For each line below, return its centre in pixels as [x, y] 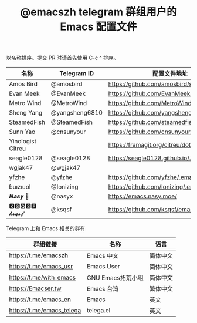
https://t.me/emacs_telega [45, 311]
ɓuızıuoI [20, 187]
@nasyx [62, 196]
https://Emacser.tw [35, 288]
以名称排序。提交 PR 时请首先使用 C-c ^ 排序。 [62, 58]
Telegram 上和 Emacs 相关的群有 [46, 228]
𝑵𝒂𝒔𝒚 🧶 [19, 196]
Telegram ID [77, 73]
